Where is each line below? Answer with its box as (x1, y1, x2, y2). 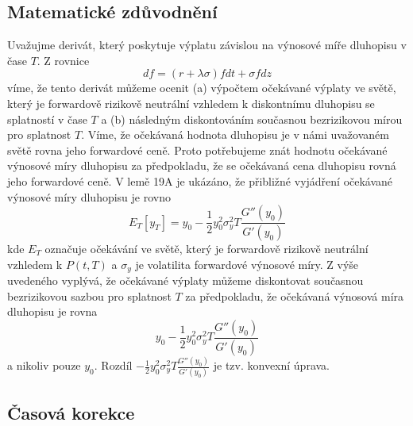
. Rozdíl (94, 357, 133, 374)
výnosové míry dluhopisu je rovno (7, 188, 171, 205)
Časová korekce (7, 400, 135, 424)
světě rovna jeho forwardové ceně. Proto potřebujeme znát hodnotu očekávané (7, 141, 388, 158)
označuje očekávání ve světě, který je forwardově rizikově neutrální (44, 240, 369, 257)
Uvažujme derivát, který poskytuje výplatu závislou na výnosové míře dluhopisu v (7, 36, 407, 53)
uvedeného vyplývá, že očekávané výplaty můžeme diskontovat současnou (7, 272, 364, 289)
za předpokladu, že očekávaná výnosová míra (185, 287, 404, 304)
